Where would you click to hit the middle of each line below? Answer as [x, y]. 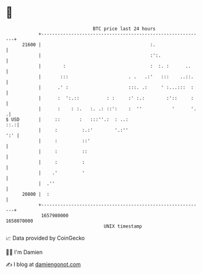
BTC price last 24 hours [124, 29]
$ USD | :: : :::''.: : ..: [67, 119]
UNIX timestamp [123, 226]
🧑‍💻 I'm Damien [24, 252]
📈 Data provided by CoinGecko [45, 238]
